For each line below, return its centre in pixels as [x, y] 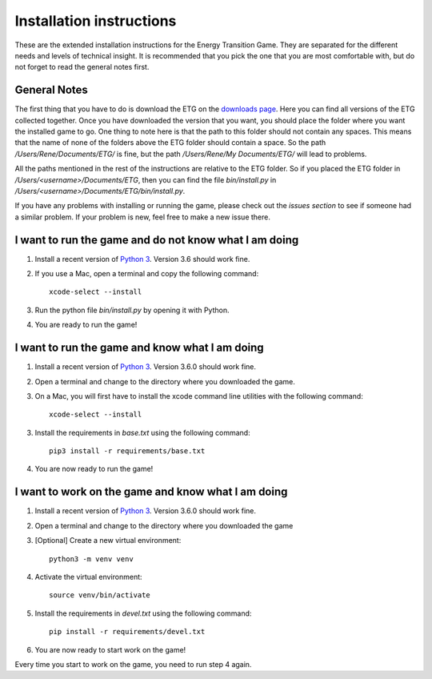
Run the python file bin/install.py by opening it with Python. [132, 310]
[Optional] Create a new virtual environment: [108, 540]
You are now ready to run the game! [94, 469]
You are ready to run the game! [86, 325]
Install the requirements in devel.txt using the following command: [143, 613]
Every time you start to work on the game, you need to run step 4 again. [133, 664]
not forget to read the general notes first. [82, 67]
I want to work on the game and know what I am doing [151, 492]
